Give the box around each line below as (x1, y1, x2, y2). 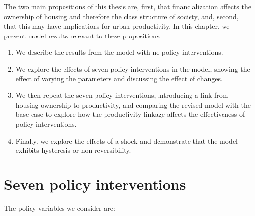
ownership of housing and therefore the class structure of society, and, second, (4, 11, 239, 21)
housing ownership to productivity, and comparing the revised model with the (15, 99, 251, 109)
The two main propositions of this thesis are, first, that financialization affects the (4, 1, 251, 11)
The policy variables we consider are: (4, 202, 115, 213)
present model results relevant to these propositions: (4, 30, 161, 40)
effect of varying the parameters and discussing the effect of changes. (15, 73, 223, 83)
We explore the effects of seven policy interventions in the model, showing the (15, 63, 250, 73)
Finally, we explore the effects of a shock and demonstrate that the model (15, 135, 238, 145)
